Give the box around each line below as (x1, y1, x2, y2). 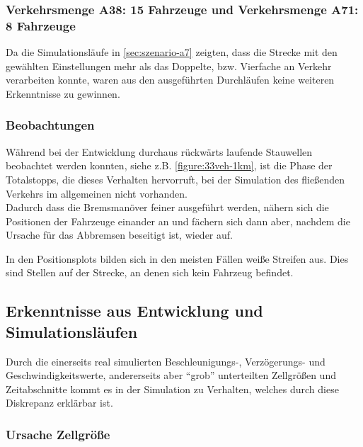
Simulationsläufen (6, 320, 138, 342)
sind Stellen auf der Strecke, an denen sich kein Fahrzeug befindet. (6, 265, 294, 280)
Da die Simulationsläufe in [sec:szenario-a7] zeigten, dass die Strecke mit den (6, 45, 338, 60)
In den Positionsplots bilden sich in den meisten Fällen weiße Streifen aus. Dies (6, 251, 349, 266)
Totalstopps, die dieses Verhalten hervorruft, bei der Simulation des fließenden (6, 171, 345, 186)
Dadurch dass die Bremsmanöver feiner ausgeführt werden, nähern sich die (6, 200, 329, 215)
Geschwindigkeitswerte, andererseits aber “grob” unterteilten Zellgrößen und (6, 368, 336, 383)
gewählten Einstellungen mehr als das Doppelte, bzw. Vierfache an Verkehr (6, 58, 332, 73)
